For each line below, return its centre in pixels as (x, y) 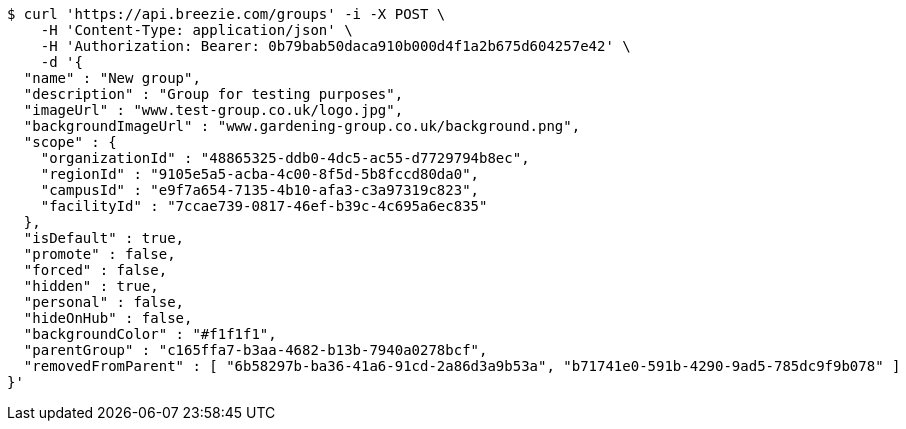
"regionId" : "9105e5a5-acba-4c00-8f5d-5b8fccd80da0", (260, 174)
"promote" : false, (99, 254)
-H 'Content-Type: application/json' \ (196, 30)
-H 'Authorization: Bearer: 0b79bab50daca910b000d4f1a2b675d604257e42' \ (335, 46)
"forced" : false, (95, 270)
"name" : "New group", (112, 78)
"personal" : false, (104, 302)
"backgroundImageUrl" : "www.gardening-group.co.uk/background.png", (302, 126)
